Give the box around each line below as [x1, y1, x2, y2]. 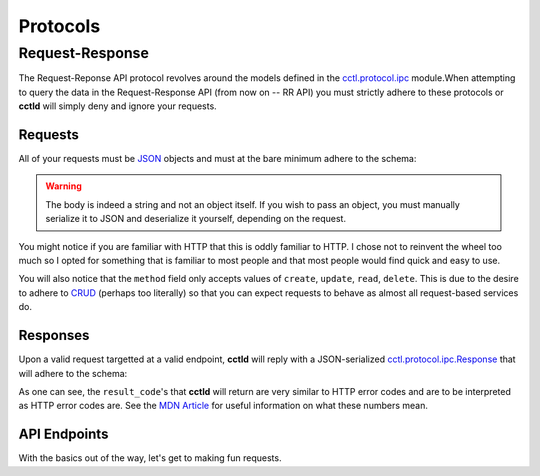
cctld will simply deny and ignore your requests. [18, 100, 217, 112]
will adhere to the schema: [18, 367, 128, 379]
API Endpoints [18, 426, 109, 443]
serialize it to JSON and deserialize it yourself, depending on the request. [45, 213, 347, 225]
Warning [45, 180, 82, 192]
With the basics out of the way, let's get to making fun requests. [18, 452, 282, 464]
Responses [18, 327, 90, 344]
